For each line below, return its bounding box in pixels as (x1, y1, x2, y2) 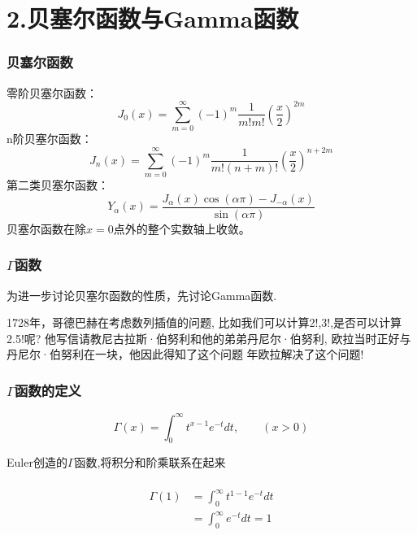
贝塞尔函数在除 (7, 220, 86, 237)
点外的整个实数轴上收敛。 (113, 220, 250, 237)
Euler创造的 (7, 454, 67, 471)
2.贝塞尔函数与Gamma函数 (7, 2, 299, 35)
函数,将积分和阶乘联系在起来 (74, 454, 226, 471)
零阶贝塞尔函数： (7, 84, 98, 101)
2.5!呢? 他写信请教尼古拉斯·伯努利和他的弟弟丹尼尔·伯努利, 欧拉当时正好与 (7, 329, 411, 346)
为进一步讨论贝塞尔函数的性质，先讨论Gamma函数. (7, 286, 277, 303)
